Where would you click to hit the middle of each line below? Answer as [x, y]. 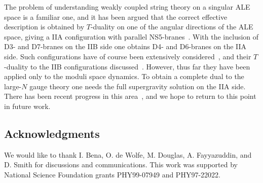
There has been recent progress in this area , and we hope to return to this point [130, 96]
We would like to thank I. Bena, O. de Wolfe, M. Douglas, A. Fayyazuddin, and [128, 154]
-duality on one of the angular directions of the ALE [172, 27]
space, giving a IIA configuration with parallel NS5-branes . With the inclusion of [131, 36]
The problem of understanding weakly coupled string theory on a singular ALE [127, 7]
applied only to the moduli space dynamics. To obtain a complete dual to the [124, 76]
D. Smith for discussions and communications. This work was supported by [121, 164]
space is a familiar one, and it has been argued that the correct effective [116, 16]
